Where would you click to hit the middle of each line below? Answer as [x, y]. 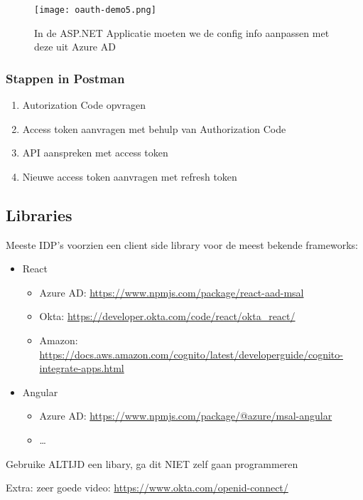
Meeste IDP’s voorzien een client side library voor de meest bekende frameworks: [182, 244]
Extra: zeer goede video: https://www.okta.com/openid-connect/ [147, 488]
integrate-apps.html [82, 368]
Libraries [39, 214]
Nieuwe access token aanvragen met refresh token [130, 176]
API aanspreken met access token [95, 153]
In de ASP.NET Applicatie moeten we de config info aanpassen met [182, 32]
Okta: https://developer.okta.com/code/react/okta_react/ [167, 316]
